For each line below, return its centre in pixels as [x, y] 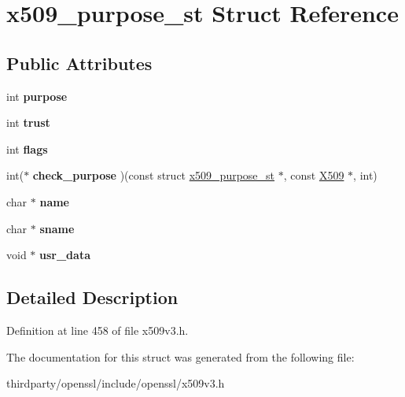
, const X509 [314, 175]
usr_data [65, 255]
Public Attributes [79, 63]
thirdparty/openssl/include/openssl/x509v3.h [116, 383]
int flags [27, 148]
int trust [28, 122]
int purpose [37, 96]
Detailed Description [92, 297]
